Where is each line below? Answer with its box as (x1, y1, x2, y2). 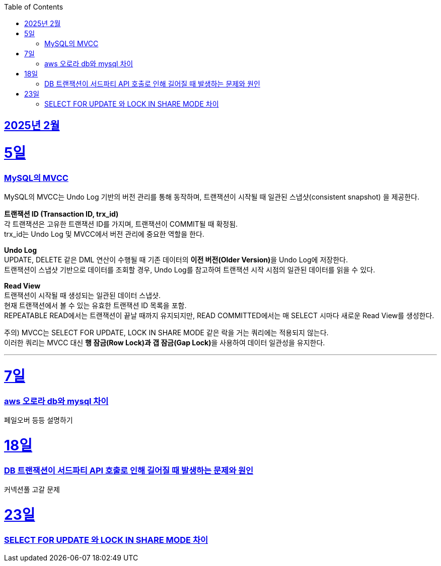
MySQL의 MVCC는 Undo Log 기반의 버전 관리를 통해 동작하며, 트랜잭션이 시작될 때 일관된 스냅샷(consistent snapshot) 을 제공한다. (4, 193, 420, 202)
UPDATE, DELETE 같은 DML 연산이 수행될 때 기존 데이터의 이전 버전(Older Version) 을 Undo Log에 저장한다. (4, 255, 348, 264)
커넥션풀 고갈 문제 (4, 485, 60, 494)
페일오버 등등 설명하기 (4, 416, 73, 425)
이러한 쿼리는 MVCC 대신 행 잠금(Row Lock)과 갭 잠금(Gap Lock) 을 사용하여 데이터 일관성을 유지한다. (4, 338, 325, 347)
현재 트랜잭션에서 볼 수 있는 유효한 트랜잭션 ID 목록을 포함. (4, 301, 187, 310)
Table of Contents (4, 3, 63, 11)
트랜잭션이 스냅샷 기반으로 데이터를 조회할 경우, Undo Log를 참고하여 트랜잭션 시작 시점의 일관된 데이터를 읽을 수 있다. (4, 265, 375, 274)
